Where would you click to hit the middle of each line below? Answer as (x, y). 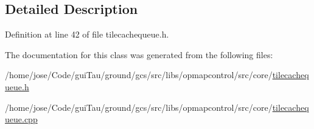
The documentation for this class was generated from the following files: (139, 54)
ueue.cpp (21, 119)
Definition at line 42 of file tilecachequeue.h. (87, 34)
